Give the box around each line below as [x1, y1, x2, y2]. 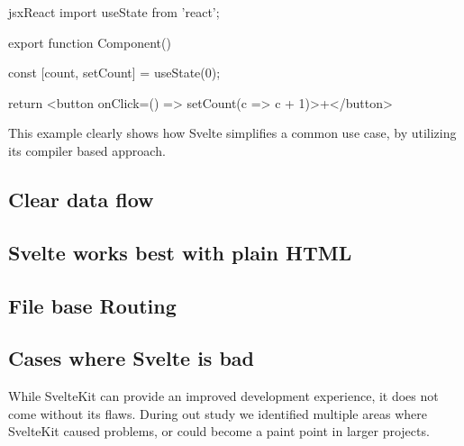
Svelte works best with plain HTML [8, 238, 352, 266]
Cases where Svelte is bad [8, 344, 254, 372]
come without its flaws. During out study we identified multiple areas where [8, 404, 427, 423]
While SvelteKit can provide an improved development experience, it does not [8, 387, 439, 405]
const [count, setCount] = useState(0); [8, 63, 221, 82]
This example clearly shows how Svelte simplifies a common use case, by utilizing [8, 123, 457, 142]
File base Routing [8, 291, 177, 319]
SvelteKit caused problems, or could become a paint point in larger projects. [8, 422, 430, 441]
